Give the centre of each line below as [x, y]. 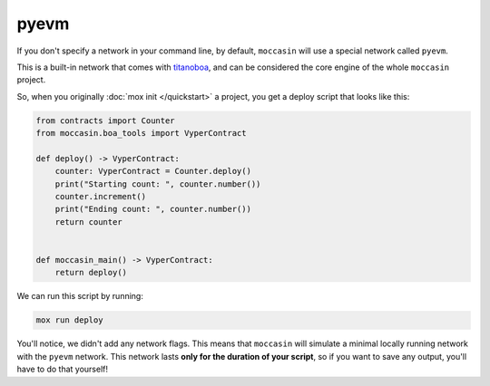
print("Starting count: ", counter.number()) [158, 184]
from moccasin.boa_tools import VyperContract [141, 133]
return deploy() [91, 273]
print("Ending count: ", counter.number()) [153, 209]
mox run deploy [69, 320]
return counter [88, 222]
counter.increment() [101, 197]
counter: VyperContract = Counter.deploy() [153, 171]
